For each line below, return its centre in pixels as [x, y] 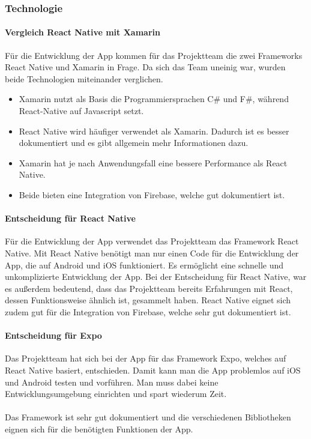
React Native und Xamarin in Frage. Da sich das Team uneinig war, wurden [145, 67]
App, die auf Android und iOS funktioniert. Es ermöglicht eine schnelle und [144, 265]
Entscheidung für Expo [53, 335]
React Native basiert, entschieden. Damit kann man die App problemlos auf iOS [153, 370]
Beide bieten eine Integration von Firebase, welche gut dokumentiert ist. [152, 194]
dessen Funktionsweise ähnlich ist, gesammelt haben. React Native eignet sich [148, 300]
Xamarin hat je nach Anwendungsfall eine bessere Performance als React [153, 162]
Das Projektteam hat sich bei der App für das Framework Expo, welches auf [146, 358]
